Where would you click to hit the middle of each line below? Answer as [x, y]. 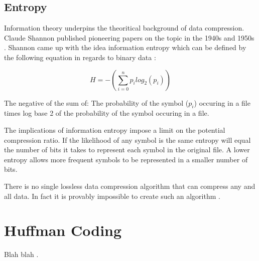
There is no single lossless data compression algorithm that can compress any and [130, 186]
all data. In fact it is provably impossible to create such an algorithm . [112, 196]
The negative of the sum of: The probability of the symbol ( [96, 102]
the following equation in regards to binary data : [80, 57]
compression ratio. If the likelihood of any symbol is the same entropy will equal [127, 140]
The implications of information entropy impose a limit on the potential [115, 129]
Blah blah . [21, 254]
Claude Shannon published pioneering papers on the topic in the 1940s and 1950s [129, 37]
